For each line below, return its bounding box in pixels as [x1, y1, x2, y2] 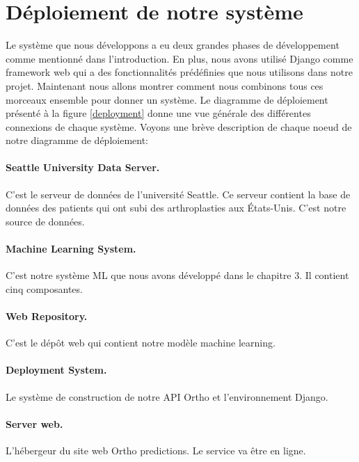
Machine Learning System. [6, 241, 136, 256]
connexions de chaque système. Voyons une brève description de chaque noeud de [6, 119, 352, 134]
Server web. [6, 416, 63, 431]
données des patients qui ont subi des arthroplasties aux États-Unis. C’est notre [6, 200, 346, 215]
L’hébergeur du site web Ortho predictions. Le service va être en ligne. [6, 443, 306, 458]
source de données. [6, 214, 85, 228]
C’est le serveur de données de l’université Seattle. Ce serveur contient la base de [6, 186, 351, 201]
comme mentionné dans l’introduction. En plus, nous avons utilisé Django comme [6, 51, 353, 65]
